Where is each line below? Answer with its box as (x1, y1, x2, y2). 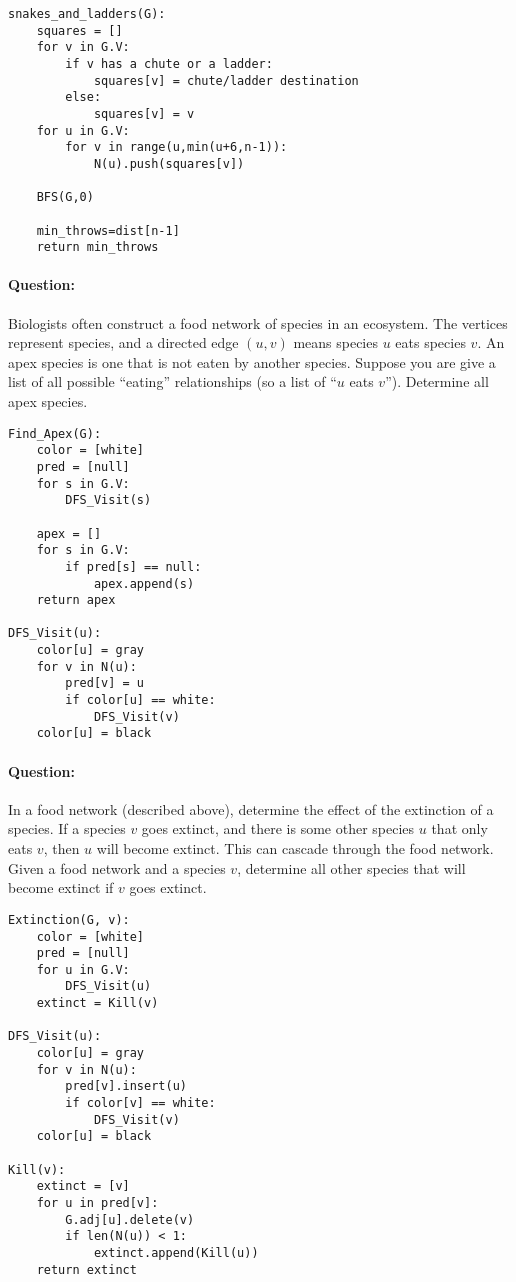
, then (43, 838, 80, 859)
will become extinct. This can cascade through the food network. (96, 838, 494, 859)
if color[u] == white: (65, 693, 216, 708)
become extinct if (8, 877, 114, 898)
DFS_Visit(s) (65, 493, 152, 508)
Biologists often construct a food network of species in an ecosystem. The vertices (8, 312, 508, 333)
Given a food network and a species (8, 857, 226, 878)
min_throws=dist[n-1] (36, 223, 180, 238)
